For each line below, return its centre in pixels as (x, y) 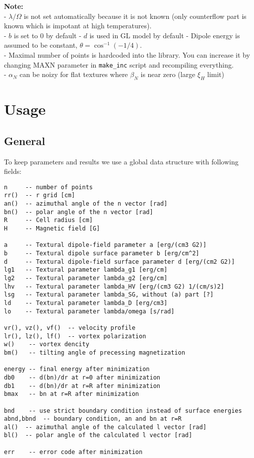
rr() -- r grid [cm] (40, 195)
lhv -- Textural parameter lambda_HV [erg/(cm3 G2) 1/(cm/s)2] (114, 286)
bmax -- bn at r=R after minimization (72, 394)
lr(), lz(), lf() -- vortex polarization (75, 336)
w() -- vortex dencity (47, 344)
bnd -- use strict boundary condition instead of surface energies (123, 411)
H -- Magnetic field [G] (52, 229)
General (25, 140)
